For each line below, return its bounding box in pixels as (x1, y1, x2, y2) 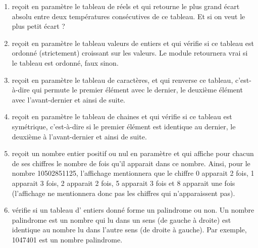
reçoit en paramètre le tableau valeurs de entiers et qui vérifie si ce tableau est (12, 37, 254, 48)
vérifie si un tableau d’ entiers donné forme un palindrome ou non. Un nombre (12, 205, 254, 215)
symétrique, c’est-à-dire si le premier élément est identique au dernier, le (12, 121, 236, 131)
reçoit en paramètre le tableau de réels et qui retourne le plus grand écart (12, 1, 240, 11)
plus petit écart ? (12, 21, 65, 31)
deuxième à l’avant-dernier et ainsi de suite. (12, 131, 147, 141)
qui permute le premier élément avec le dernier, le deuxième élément (32, 84, 243, 95)
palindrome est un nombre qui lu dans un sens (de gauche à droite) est (12, 214, 231, 225)
